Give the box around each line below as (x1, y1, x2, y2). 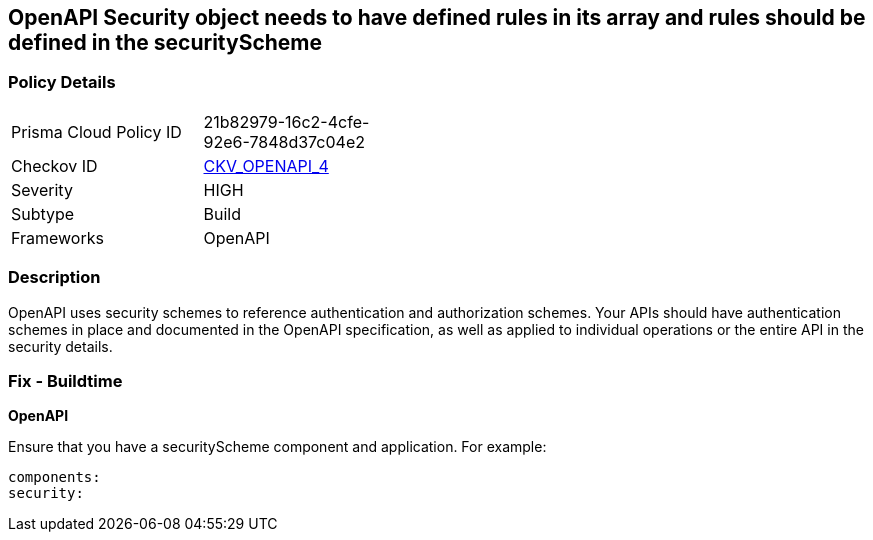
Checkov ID (11, 155, 98, 176)
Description (8, 267, 101, 288)
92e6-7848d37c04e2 (203, 131, 365, 152)
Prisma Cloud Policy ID (11, 121, 182, 142)
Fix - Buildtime (8, 370, 123, 391)
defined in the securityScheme (8, 30, 322, 55)
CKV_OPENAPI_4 (203, 155, 329, 176)
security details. (8, 337, 113, 355)
